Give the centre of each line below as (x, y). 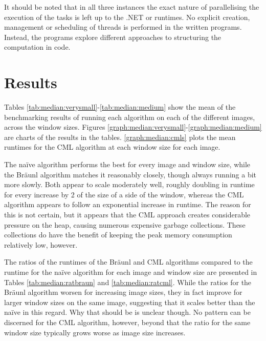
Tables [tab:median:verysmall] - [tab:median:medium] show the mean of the (120, 107)
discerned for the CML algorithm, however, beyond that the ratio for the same (127, 322)
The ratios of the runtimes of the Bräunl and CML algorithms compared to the (128, 262)
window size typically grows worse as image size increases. (95, 332)
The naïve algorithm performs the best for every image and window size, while (127, 164)
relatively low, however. (41, 244)
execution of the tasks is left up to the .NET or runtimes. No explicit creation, (127, 17)
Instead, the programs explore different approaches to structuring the (113, 37)
